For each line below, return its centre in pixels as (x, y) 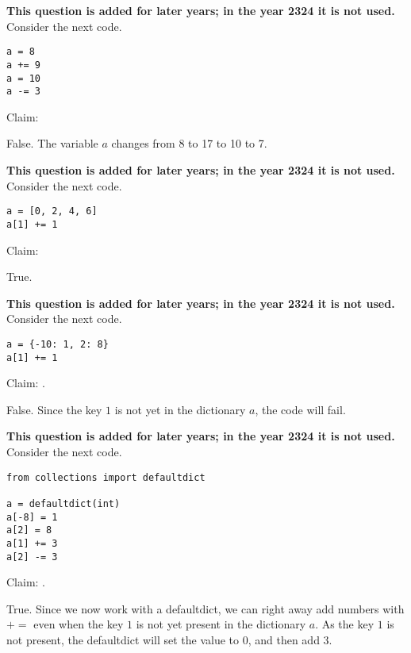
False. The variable (52, 143)
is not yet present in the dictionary (221, 624)
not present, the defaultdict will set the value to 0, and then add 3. (169, 639)
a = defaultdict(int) (63, 503)
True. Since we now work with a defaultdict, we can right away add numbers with (205, 608)
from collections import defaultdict (106, 477)
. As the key (345, 624)
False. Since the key (54, 409)
